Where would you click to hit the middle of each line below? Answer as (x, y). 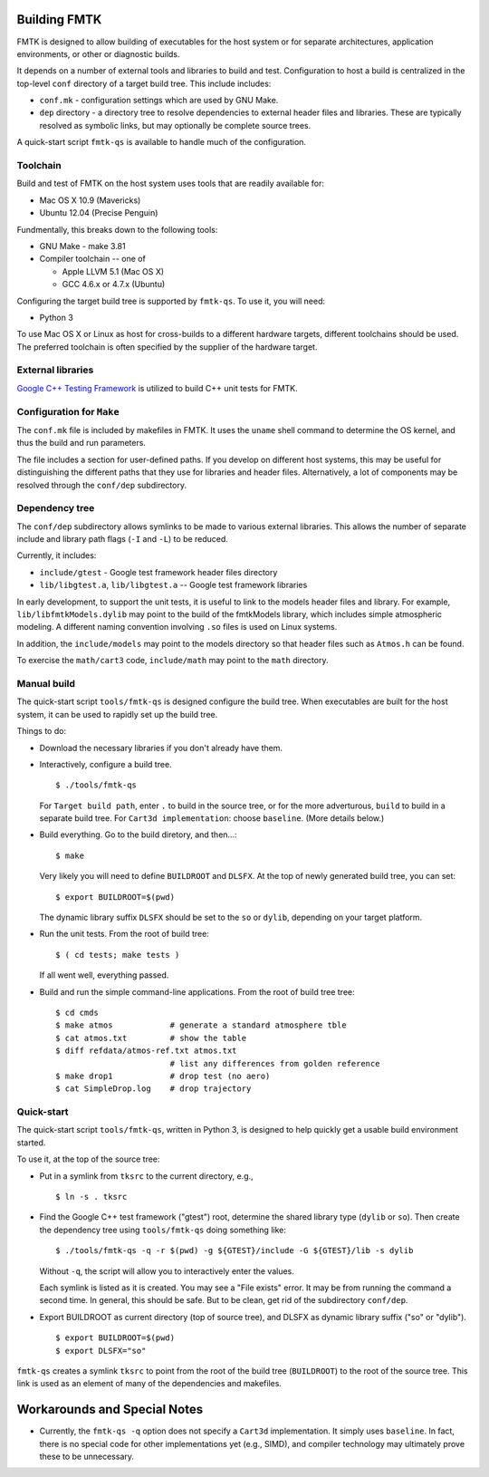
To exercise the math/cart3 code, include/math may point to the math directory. (173, 661)
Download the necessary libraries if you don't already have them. (161, 748)
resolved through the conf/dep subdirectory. (102, 485)
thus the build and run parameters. (81, 443)
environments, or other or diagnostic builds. (98, 53)
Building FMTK (59, 19)
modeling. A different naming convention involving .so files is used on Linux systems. (177, 627)
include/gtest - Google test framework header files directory (158, 572)
